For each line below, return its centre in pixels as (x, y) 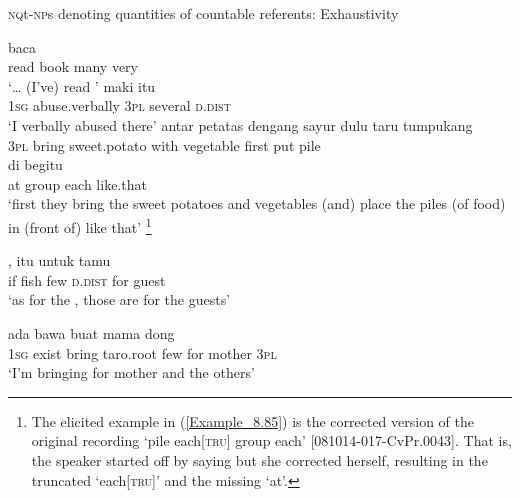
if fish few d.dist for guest (87, 279)
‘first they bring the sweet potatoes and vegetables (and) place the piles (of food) (257, 203)
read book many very (73, 66)
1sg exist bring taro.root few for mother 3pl (142, 352)
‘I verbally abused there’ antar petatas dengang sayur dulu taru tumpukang (240, 124)
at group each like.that (77, 183)
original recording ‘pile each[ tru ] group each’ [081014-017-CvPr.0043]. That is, (271, 440)
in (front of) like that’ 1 (80, 225)
